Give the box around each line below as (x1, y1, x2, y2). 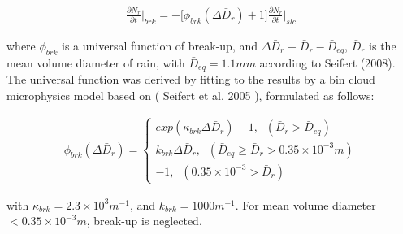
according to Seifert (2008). (259, 54, 396, 71)
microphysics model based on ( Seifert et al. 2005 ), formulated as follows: (6, 86, 375, 103)
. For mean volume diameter (235, 196, 376, 213)
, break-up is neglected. (86, 212, 202, 229)
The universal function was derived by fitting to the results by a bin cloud (6, 71, 375, 87)
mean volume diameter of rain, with (6, 54, 185, 71)
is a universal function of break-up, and (62, 37, 258, 54)
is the (369, 37, 396, 54)
